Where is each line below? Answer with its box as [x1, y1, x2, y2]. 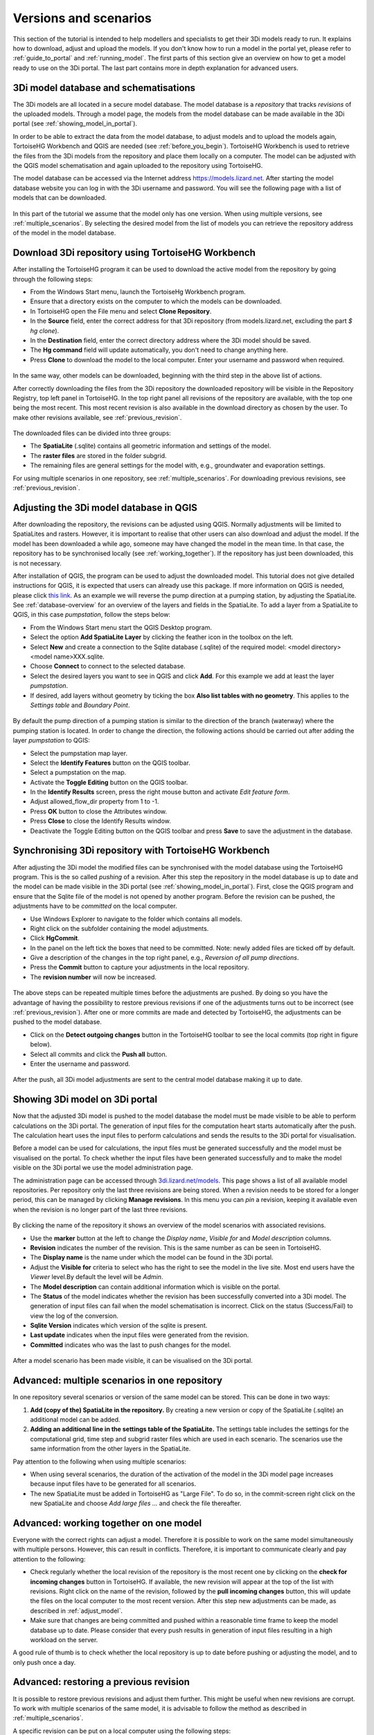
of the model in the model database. [12, 229, 116, 237]
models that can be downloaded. [12, 194, 107, 202]
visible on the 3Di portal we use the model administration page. [12, 1163, 193, 1172]
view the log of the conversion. [30, 1312, 119, 1320]
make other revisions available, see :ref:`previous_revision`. [12, 413, 182, 421]
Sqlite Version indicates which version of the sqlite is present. [30, 1321, 208, 1330]
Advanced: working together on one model [12, 1517, 202, 1529]
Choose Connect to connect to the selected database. [30, 662, 186, 670]
